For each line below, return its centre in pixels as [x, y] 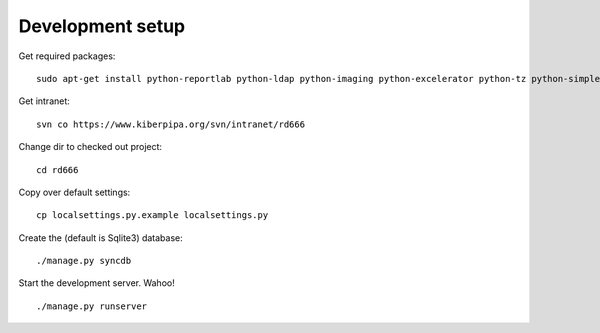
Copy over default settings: [74, 192]
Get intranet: [44, 101]
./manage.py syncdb [84, 261]
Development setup [102, 26]
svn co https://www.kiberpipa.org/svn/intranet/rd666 [170, 124]
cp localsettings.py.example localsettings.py [152, 215]
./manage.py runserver [92, 306]
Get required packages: [67, 56]
